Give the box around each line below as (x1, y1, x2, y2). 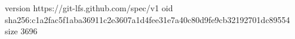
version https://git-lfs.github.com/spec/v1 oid (5, 2, 173, 14)
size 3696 (5, 25, 38, 37)
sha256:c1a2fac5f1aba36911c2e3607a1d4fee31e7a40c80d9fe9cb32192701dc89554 (5, 13, 290, 25)
